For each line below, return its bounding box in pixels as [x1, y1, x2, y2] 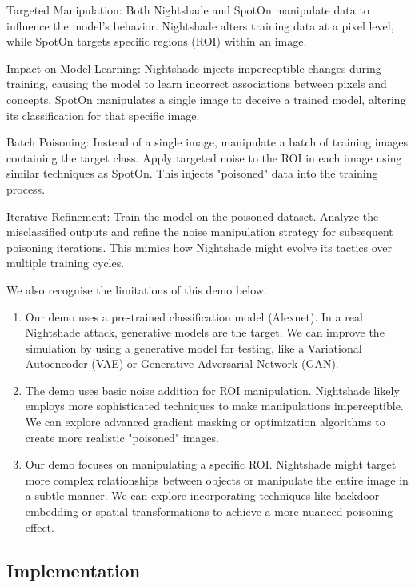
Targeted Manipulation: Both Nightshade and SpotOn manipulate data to [6, 2, 369, 18]
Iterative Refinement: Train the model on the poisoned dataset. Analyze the [6, 207, 379, 224]
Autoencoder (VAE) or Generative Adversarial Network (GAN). [25, 355, 339, 372]
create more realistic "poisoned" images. [25, 429, 219, 445]
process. [6, 180, 46, 197]
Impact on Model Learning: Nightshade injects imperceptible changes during [6, 59, 381, 76]
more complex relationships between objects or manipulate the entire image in [25, 471, 409, 488]
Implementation [6, 557, 141, 582]
